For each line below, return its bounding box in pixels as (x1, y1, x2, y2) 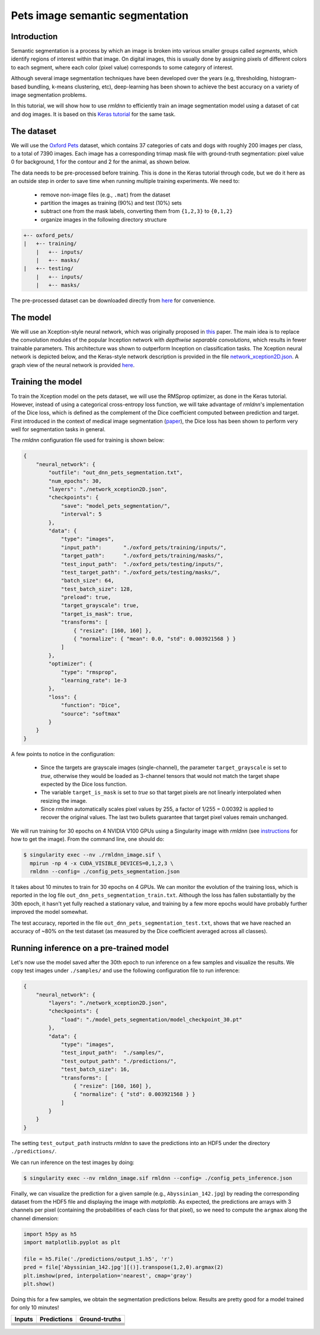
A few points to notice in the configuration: (11, 750, 116, 757)
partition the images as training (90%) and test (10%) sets (40, 200, 182, 207)
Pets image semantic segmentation (11, 9, 189, 22)
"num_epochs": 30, (48, 477, 102, 484)
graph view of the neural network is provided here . (11, 361, 135, 368)
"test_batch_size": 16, (60, 1066, 130, 1073)
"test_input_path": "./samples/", (60, 1049, 164, 1056)
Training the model (11, 377, 82, 387)
